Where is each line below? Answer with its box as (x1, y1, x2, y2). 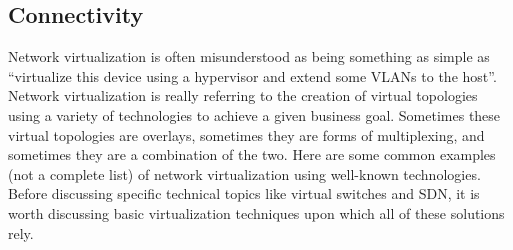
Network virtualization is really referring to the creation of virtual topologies (8, 85, 478, 106)
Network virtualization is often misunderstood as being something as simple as (8, 46, 490, 67)
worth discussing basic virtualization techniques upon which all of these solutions (8, 202, 505, 223)
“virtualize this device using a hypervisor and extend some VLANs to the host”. (8, 65, 497, 86)
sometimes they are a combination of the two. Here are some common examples (8, 144, 496, 165)
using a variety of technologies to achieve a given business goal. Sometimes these (8, 104, 501, 125)
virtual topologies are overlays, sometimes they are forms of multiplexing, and (8, 124, 485, 145)
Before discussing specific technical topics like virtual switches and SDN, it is (8, 183, 480, 204)
